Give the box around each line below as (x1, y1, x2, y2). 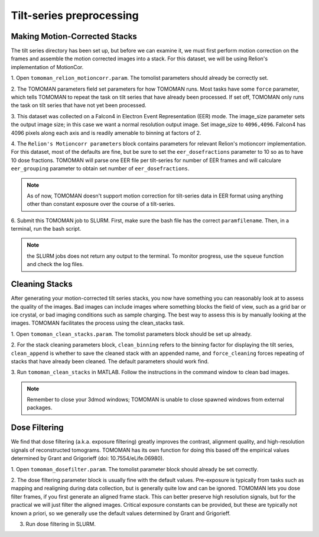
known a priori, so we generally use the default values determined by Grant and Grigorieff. (11, 509, 231, 517)
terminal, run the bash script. (11, 225, 82, 232)
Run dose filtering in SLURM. (25, 520, 96, 528)
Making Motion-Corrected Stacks (11, 31, 137, 41)
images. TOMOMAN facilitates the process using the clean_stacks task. (11, 319, 185, 326)
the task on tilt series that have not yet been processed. (11, 102, 147, 109)
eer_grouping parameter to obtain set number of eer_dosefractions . (11, 165, 190, 172)
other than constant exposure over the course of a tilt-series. (27, 200, 175, 208)
